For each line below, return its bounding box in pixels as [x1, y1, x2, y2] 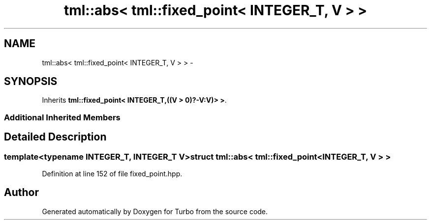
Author [4, 186, 39, 199]
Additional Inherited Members [4, 112, 121, 122]
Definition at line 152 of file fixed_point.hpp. [42, 169, 183, 178]
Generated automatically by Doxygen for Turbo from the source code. [42, 207, 268, 216]
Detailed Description [4, 131, 107, 143]
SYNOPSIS [4, 75, 58, 88]
